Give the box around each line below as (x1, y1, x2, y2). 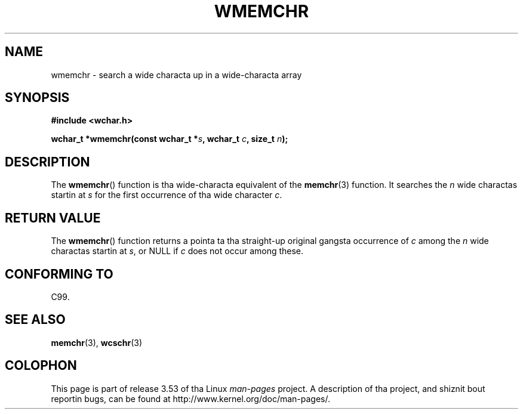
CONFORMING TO (5, 266, 113, 282)
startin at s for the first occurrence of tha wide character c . (51, 190, 282, 200)
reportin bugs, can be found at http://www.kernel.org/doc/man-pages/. (51, 393, 331, 404)
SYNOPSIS (5, 90, 70, 106)
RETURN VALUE (5, 210, 101, 225)
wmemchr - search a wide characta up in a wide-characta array (51, 69, 302, 80)
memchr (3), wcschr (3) (51, 337, 143, 348)
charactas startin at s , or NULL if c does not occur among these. (51, 246, 304, 257)
